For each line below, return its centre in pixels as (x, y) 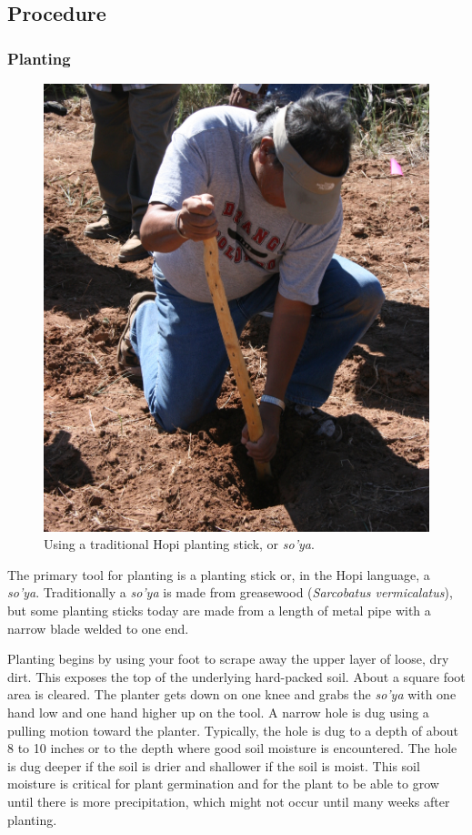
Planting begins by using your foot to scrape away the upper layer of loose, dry (228, 659)
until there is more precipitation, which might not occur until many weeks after (229, 802)
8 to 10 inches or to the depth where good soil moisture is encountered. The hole (232, 748)
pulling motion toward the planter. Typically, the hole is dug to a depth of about (233, 730)
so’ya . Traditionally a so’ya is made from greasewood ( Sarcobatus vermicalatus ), (230, 592)
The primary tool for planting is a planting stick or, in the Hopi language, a (219, 574)
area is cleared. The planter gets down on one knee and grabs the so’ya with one (232, 694)
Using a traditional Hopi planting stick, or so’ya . (179, 544)
